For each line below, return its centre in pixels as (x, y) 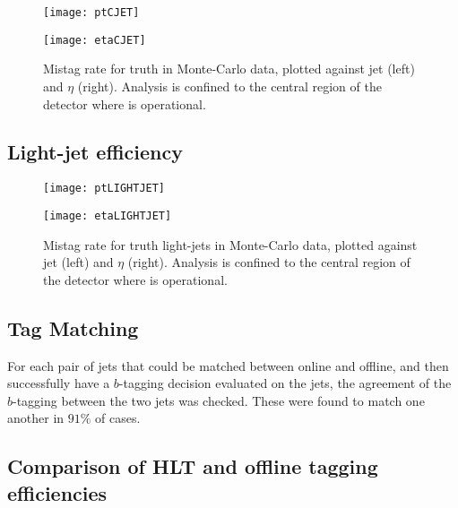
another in (36, 418)
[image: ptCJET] (91, 13)
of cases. (118, 418)
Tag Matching (73, 327)
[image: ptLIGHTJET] (104, 189)
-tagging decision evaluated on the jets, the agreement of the (285, 383)
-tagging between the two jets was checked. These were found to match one (219, 400)
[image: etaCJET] (95, 40)
